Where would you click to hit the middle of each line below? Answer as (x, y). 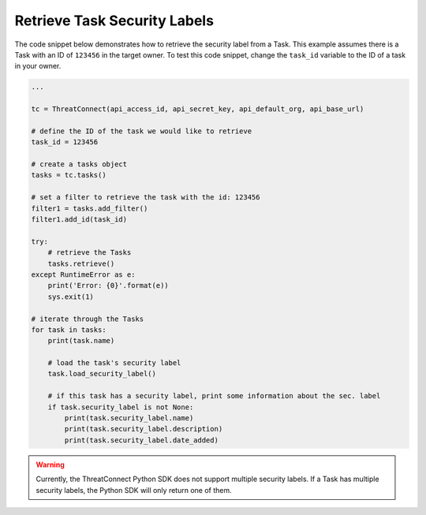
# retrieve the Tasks (90, 253)
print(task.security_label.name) (129, 418)
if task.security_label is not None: (121, 407)
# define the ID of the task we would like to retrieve (142, 131)
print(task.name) (81, 341)
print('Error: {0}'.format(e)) (108, 285)
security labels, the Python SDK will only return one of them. (134, 490)
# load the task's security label (114, 363)
